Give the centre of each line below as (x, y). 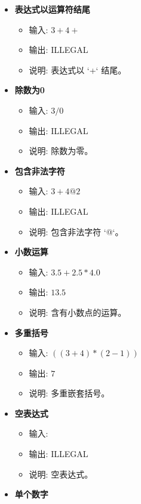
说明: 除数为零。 (61, 151)
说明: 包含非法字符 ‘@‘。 (76, 231)
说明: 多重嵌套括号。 (69, 393)
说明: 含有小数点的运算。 (78, 312)
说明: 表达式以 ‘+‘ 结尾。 (78, 69)
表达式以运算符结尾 (52, 9)
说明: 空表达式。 (61, 474)
